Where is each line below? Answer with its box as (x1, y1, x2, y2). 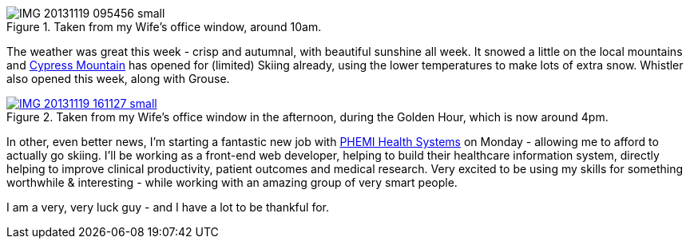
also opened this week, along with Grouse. (6, 72, 230, 85)
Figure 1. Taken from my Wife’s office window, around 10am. (6, 20, 322, 34)
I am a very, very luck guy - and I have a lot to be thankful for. (6, 200, 329, 214)
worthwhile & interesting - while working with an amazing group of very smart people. (6, 176, 458, 189)
